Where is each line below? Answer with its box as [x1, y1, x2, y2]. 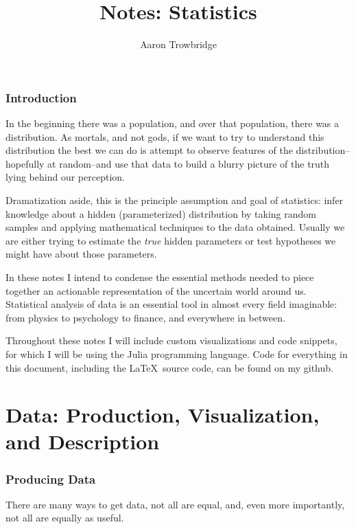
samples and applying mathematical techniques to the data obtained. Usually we [5, 220, 345, 234]
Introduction [5, 89, 77, 106]
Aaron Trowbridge [140, 37, 217, 52]
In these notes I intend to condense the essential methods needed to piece [5, 269, 314, 284]
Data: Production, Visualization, [5, 401, 320, 429]
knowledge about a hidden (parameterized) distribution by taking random [5, 206, 316, 221]
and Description [5, 427, 160, 455]
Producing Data [5, 470, 96, 487]
